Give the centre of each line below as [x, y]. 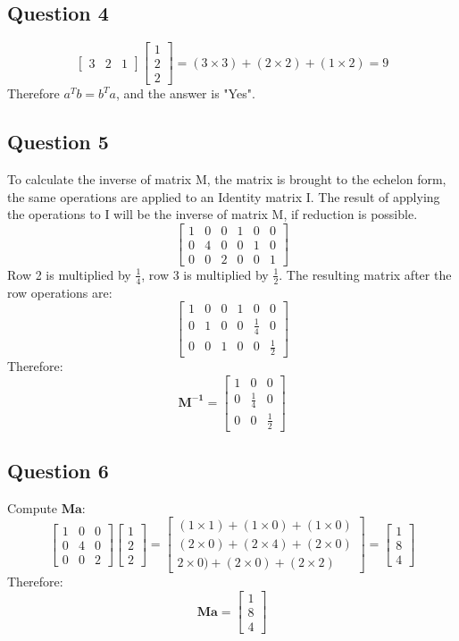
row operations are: [60, 292]
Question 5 [58, 142]
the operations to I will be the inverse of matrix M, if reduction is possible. [213, 214]
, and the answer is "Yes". [186, 93]
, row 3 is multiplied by [205, 274]
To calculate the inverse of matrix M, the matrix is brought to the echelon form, [227, 179]
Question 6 [58, 470]
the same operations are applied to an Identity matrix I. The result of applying [224, 196]
